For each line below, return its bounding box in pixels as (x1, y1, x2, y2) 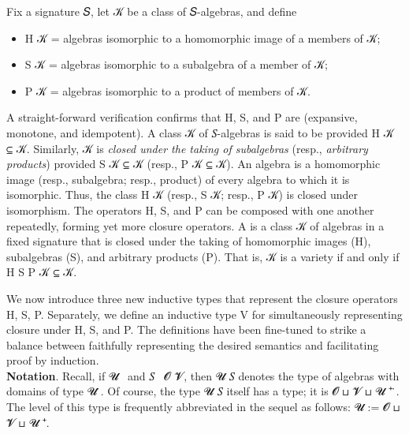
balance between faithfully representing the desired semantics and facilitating (6, 336, 379, 353)
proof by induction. (6, 352, 99, 369)
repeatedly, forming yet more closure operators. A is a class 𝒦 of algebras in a (6, 217, 385, 234)
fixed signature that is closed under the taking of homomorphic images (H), (6, 233, 371, 249)
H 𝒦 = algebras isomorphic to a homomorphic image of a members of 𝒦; (24, 29, 381, 46)
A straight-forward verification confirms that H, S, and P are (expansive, (6, 109, 358, 125)
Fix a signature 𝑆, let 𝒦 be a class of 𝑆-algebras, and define (6, 3, 297, 19)
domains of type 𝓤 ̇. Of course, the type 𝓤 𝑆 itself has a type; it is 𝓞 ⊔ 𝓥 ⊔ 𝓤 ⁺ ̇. (6, 383, 400, 399)
